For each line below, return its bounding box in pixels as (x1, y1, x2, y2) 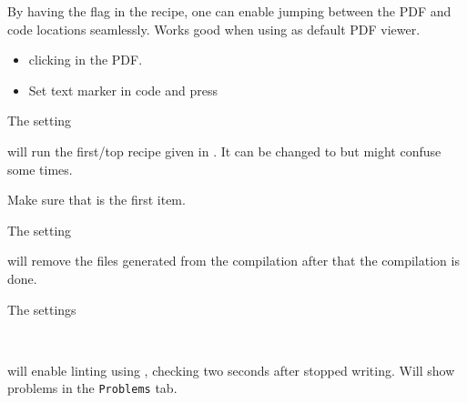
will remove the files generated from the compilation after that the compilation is (7, 251, 460, 270)
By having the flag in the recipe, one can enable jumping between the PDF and (7, 2, 452, 20)
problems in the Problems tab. (7, 378, 178, 398)
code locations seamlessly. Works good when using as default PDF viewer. (7, 19, 421, 38)
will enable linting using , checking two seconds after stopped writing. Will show (7, 360, 455, 379)
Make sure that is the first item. (7, 190, 186, 209)
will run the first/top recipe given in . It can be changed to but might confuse (7, 141, 442, 160)
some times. (7, 159, 73, 178)
